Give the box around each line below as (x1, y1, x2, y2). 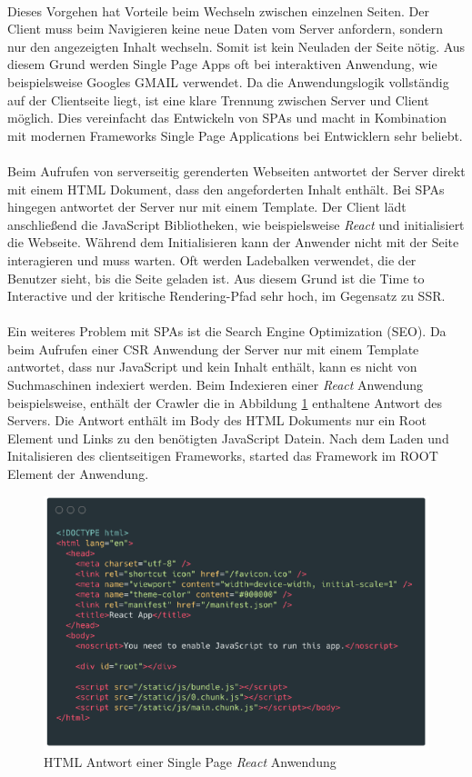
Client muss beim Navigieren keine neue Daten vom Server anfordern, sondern (7, 19, 443, 38)
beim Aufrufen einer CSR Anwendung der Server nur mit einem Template (7, 339, 419, 358)
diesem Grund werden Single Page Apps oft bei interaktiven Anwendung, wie (7, 55, 437, 74)
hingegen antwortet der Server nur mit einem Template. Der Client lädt (7, 197, 407, 216)
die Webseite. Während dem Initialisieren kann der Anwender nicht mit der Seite (7, 233, 459, 252)
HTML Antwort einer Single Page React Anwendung (44, 752, 336, 772)
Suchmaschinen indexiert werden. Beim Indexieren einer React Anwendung (7, 375, 424, 394)
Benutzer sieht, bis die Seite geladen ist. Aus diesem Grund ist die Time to (7, 268, 425, 287)
